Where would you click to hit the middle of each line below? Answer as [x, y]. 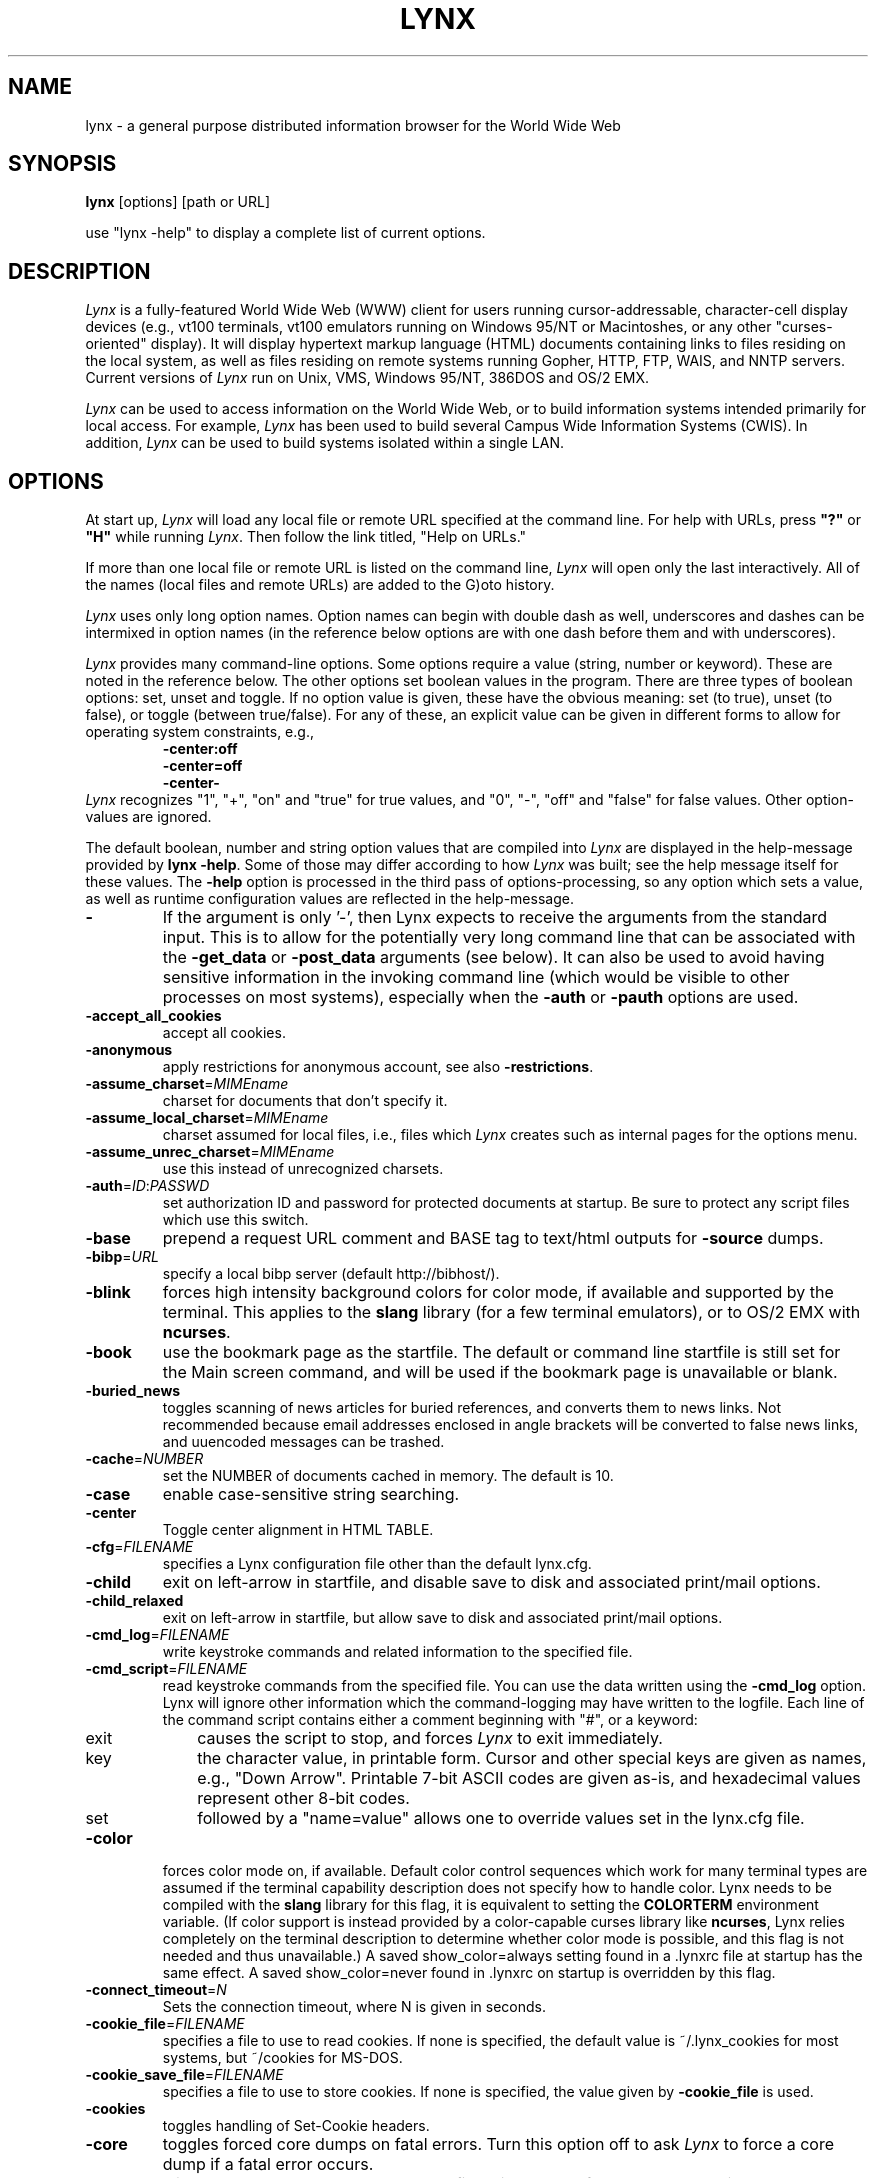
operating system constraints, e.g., [199, 732]
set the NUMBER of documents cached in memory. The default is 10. [388, 1476]
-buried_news [133, 1391]
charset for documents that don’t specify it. [305, 1101]
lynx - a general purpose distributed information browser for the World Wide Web [353, 125]
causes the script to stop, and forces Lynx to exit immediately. [430, 1738]
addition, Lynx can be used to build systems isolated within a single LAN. [325, 443]
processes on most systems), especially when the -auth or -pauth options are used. [480, 997]
